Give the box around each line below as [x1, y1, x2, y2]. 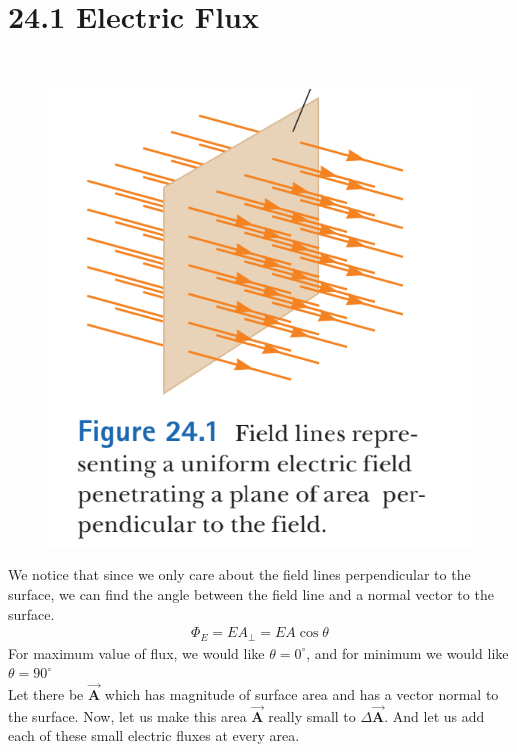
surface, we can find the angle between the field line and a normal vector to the [8, 583, 494, 604]
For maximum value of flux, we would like [8, 642, 265, 663]
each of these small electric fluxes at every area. [8, 725, 300, 746]
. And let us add [384, 705, 485, 726]
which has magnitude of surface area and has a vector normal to [104, 684, 499, 705]
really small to [268, 705, 356, 726]
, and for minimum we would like [306, 642, 509, 663]
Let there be [8, 684, 84, 705]
